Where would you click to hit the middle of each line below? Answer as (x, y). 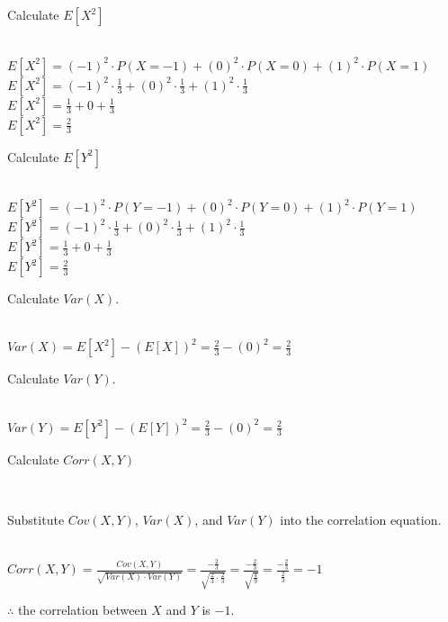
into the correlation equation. (361, 519)
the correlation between (82, 610)
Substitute (36, 519)
